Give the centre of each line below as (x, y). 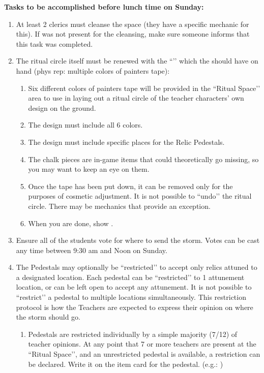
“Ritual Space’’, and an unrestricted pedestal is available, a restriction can (144, 354)
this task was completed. (54, 43)
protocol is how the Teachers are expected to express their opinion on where (135, 307)
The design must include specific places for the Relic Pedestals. (126, 142)
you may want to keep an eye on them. (89, 169)
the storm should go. (48, 317)
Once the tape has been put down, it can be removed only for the (130, 186)
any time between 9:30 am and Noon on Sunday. (92, 250)
